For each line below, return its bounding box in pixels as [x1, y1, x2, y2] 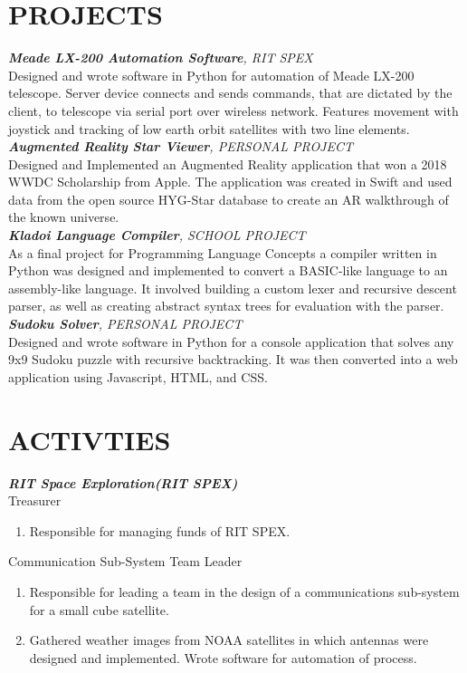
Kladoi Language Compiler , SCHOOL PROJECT [8, 226, 306, 245]
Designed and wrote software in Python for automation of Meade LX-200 [8, 65, 415, 84]
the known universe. [8, 207, 119, 226]
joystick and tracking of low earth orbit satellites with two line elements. [8, 119, 410, 138]
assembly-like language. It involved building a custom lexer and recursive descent [8, 278, 457, 297]
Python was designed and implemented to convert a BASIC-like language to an [8, 261, 448, 280]
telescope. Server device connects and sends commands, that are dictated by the [8, 83, 453, 102]
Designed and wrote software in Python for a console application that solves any [8, 332, 454, 351]
